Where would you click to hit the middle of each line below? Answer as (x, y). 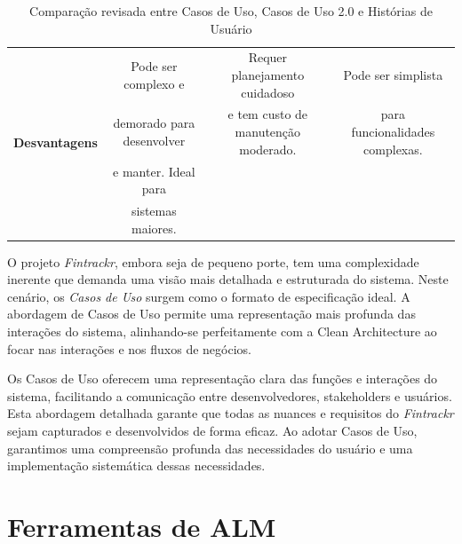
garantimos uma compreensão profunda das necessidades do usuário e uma (210, 448)
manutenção (268, 132)
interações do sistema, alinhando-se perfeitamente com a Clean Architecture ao (222, 331)
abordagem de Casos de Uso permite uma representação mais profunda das (211, 314)
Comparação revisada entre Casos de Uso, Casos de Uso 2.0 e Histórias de (231, 11)
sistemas (154, 210)
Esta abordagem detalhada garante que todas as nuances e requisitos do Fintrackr (231, 413)
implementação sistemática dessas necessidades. (136, 465)
